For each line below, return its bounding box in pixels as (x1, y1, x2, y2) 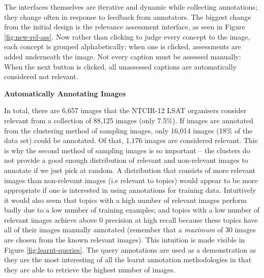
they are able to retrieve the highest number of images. (4, 264, 175, 274)
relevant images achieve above (4, 214, 97, 225)
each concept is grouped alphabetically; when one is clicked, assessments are (4, 41, 241, 52)
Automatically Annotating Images (4, 88, 126, 98)
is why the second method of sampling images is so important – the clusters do (4, 145, 250, 155)
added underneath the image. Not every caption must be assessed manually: (4, 51, 241, 61)
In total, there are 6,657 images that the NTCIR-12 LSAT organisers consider (4, 105, 247, 116)
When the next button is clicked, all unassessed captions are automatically (4, 61, 237, 72)
